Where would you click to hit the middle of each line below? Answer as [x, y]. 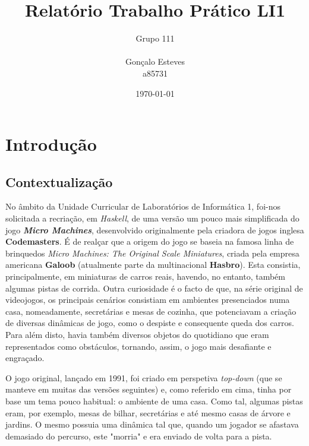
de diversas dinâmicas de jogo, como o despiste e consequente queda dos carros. [150, 323]
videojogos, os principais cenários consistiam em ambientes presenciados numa [148, 300]
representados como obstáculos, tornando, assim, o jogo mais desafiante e [138, 346]
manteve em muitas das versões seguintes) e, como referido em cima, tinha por [149, 389]
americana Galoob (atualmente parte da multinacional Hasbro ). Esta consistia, [153, 265]
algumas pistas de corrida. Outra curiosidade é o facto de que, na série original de [154, 288]
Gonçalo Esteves [155, 61]
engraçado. [25, 358]
